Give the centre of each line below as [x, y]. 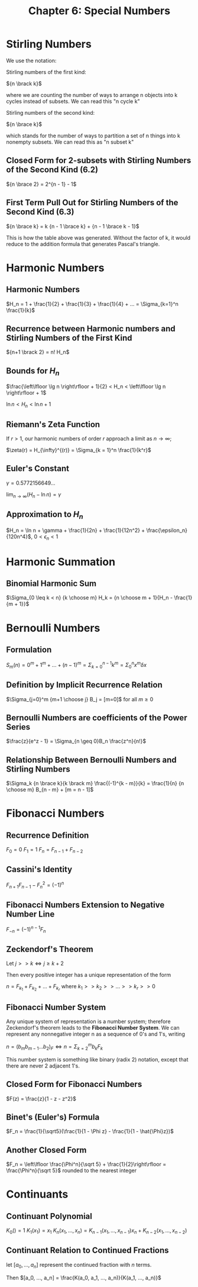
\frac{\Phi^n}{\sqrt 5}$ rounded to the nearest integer [72, 1170]
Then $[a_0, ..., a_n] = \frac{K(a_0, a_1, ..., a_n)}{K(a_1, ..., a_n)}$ [84, 1278]
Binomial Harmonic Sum [51, 583]
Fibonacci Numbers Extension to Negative [85, 904]
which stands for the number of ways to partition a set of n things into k [93, 136]
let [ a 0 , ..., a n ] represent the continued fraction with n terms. [79, 1265]
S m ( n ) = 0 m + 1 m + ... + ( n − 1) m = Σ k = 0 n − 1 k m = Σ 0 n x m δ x [76, 665]
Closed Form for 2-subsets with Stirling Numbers [99, 161]
